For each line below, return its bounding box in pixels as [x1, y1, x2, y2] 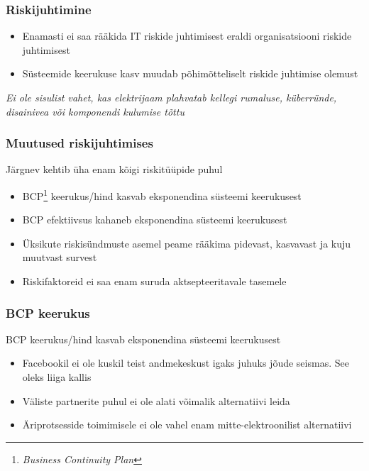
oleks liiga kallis [22, 370, 92, 384]
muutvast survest [22, 250, 97, 265]
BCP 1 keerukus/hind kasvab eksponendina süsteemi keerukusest [22, 187, 302, 203]
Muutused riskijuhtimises [6, 134, 153, 152]
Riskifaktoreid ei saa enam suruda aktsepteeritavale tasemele [22, 274, 287, 289]
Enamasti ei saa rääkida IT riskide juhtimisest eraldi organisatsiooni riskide [22, 28, 352, 43]
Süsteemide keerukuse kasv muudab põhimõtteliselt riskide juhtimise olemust [22, 66, 358, 81]
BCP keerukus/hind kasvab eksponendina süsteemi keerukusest [6, 331, 281, 346]
